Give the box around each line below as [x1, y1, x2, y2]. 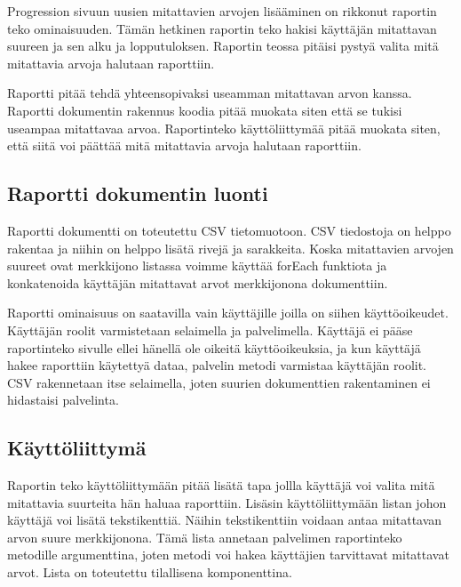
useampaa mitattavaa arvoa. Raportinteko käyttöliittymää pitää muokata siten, [7, 118, 441, 137]
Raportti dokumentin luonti [7, 180, 268, 207]
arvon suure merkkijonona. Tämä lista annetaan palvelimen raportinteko [7, 527, 402, 546]
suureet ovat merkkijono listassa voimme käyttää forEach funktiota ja [7, 256, 387, 275]
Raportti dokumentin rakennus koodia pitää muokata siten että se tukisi [7, 101, 402, 119]
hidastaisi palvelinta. [7, 390, 119, 409]
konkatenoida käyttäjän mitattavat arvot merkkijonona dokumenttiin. [7, 273, 388, 292]
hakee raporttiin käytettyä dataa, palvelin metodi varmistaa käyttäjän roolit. [7, 356, 427, 374]
